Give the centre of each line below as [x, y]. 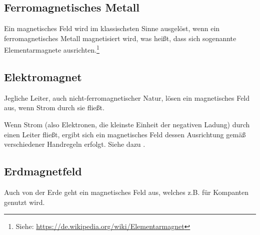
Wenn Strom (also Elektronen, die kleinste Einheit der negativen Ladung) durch [127, 125]
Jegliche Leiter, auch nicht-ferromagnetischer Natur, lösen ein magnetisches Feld [127, 97]
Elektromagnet [43, 77]
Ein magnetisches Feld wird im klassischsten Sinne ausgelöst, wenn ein [112, 28]
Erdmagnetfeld [43, 171]
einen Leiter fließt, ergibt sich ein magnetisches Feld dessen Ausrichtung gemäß [125, 134]
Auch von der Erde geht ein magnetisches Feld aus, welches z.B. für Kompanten [126, 192]
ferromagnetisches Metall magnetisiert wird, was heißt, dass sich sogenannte [120, 38]
